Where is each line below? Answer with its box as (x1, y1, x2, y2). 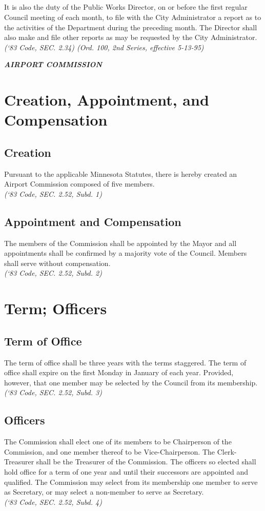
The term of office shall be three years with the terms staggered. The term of (4, 357, 247, 367)
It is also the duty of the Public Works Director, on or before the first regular (4, 2, 248, 12)
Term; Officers (4, 298, 107, 319)
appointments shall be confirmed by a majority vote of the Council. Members (4, 248, 247, 258)
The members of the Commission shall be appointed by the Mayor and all (4, 237, 237, 248)
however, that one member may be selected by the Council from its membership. (4, 377, 258, 387)
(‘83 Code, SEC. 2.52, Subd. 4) (4, 496, 102, 507)
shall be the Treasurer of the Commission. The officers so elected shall (36, 456, 256, 467)
